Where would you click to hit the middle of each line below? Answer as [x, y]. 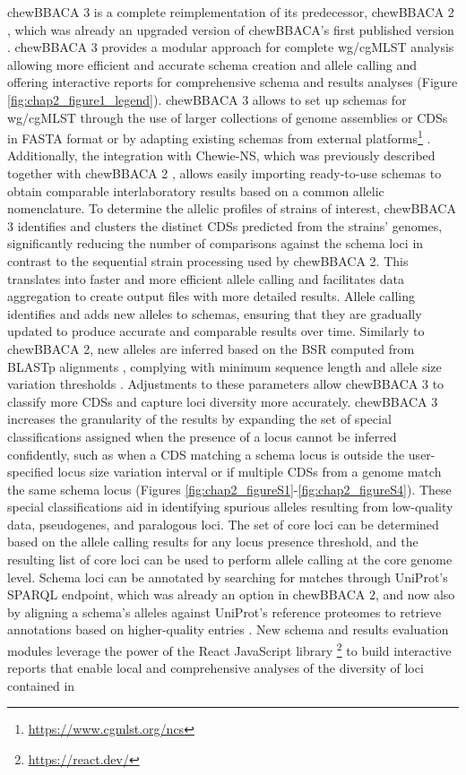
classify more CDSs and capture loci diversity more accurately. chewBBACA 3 [223, 401]
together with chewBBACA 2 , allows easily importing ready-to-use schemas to [224, 173]
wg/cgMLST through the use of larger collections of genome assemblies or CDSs [228, 117]
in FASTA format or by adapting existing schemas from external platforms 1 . [219, 137]
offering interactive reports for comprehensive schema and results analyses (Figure [233, 82]
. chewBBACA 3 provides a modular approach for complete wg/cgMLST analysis [231, 47]
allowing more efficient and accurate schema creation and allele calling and [212, 64]
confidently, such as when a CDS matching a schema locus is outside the [206, 454]
